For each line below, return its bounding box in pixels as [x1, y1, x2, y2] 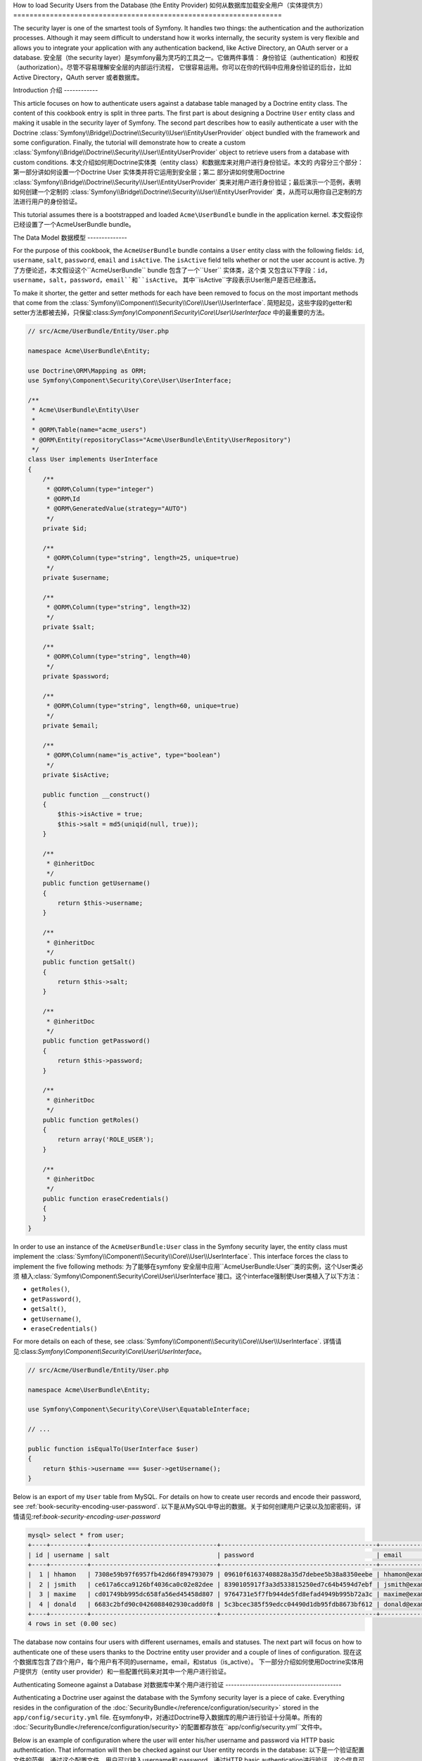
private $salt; [42, 623, 95, 631]
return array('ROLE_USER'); [57, 1135, 155, 1144]
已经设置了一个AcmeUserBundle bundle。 [13, 220, 135, 229]
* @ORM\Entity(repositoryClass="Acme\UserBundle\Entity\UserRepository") [32, 435, 292, 444]
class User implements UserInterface [27, 455, 158, 463]
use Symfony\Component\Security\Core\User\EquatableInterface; [27, 1405, 251, 1414]
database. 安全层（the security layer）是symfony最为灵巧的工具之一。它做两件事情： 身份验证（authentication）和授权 [13, 53, 359, 61]
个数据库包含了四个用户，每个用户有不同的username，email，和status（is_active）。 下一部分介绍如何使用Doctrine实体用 [13, 1657, 364, 1666]
